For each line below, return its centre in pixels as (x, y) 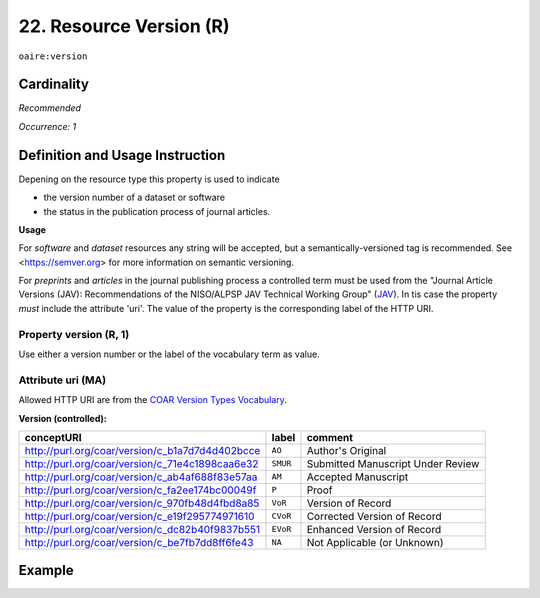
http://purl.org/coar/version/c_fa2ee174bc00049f (140, 490)
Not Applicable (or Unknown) (375, 542)
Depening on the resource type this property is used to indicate (149, 179)
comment (330, 437)
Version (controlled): (62, 418)
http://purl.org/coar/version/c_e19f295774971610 (139, 516)
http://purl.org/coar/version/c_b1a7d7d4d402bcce (142, 450)
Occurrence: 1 (47, 126)
